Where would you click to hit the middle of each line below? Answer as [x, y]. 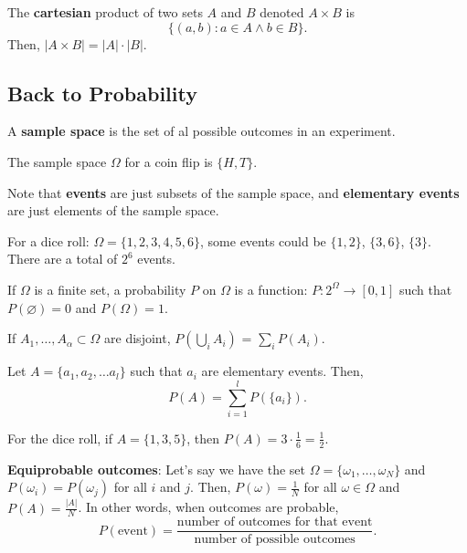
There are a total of [63, 259]
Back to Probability [102, 93]
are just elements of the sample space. [113, 210]
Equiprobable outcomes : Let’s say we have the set [157, 469]
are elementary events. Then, [282, 371]
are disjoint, [138, 338]
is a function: [271, 289]
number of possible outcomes [275, 540]
